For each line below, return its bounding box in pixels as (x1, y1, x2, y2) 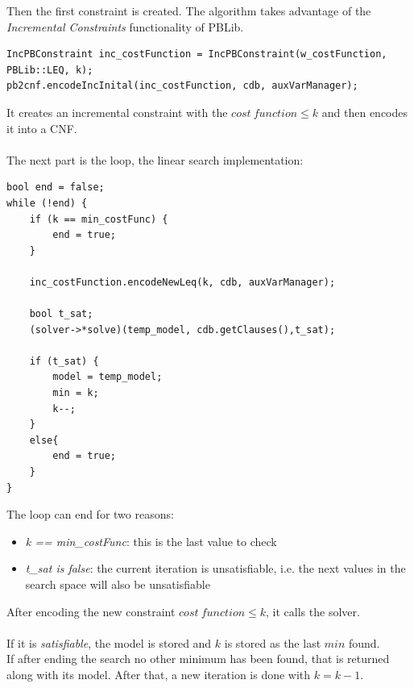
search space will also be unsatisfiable (25, 576, 210, 592)
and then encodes (321, 103, 408, 120)
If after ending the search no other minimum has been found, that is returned (6, 650, 390, 667)
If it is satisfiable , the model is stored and (6, 634, 212, 651)
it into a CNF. (6, 119, 77, 136)
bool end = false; (6, 181, 105, 194)
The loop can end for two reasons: (6, 506, 174, 523)
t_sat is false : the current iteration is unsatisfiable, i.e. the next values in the (25, 560, 406, 577)
